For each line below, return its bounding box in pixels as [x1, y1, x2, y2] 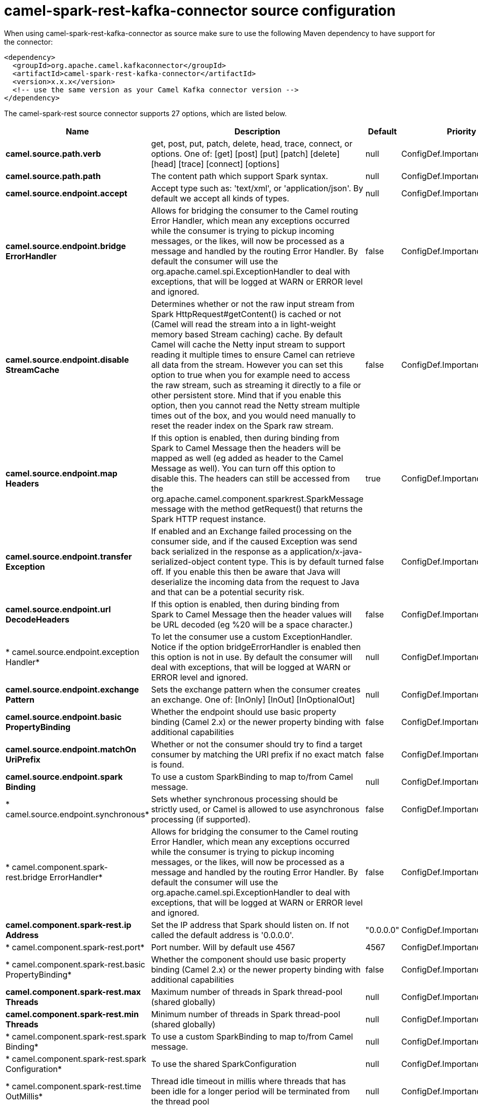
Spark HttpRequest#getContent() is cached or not [151, 308, 341, 319]
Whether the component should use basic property [151, 954, 346, 964]
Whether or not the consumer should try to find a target [151, 739, 363, 749]
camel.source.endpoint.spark [6, 771, 123, 782]
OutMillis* [6, 1091, 43, 1101]
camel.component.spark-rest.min [6, 1009, 139, 1019]
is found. [151, 759, 184, 770]
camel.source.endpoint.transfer [6, 551, 132, 562]
